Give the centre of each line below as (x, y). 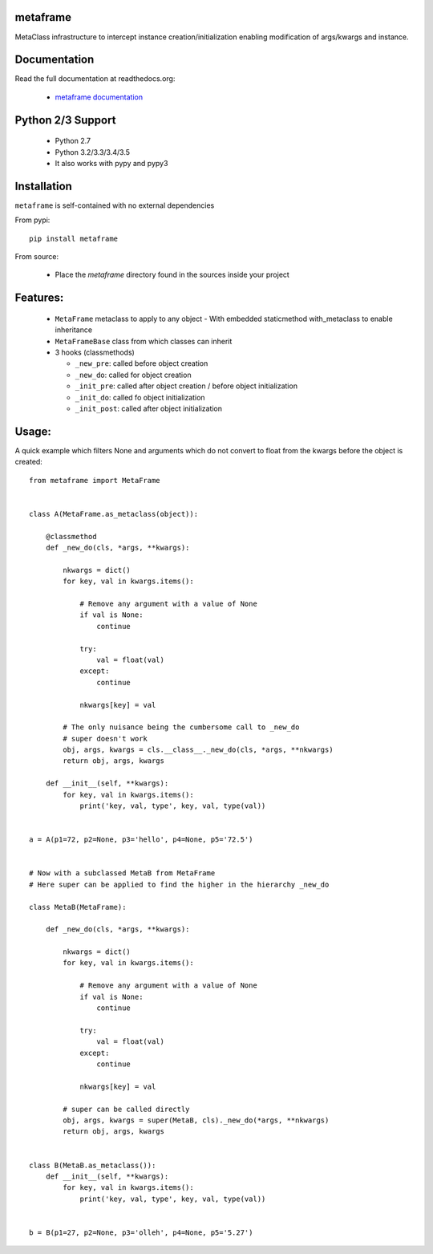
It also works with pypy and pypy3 (111, 163)
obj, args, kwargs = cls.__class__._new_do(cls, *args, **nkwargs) (198, 750)
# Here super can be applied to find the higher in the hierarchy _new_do (179, 884)
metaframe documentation (99, 97)
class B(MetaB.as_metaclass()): (93, 1165)
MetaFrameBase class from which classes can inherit (144, 341)
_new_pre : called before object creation (142, 363)
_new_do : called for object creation (133, 375)
